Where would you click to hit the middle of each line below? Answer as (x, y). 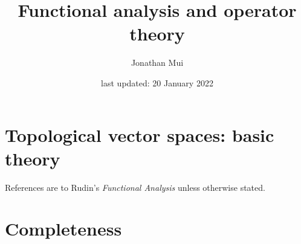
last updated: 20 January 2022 (157, 82)
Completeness (63, 229)
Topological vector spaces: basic (140, 134)
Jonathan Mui (157, 63)
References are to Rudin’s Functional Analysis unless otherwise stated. (135, 187)
